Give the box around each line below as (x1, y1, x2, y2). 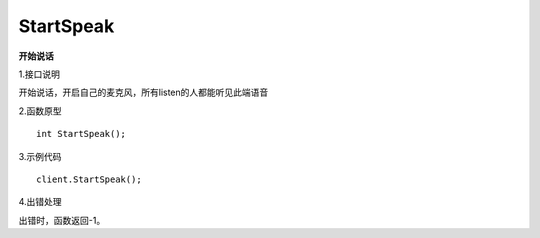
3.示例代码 (18, 150, 62, 162)
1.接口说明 (18, 68, 60, 80)
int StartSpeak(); (36, 128, 127, 140)
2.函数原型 (18, 105, 62, 117)
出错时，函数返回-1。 (18, 214, 106, 226)
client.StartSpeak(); (36, 173, 142, 185)
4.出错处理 (18, 196, 62, 208)
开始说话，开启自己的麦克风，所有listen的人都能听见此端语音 (18, 86, 269, 99)
